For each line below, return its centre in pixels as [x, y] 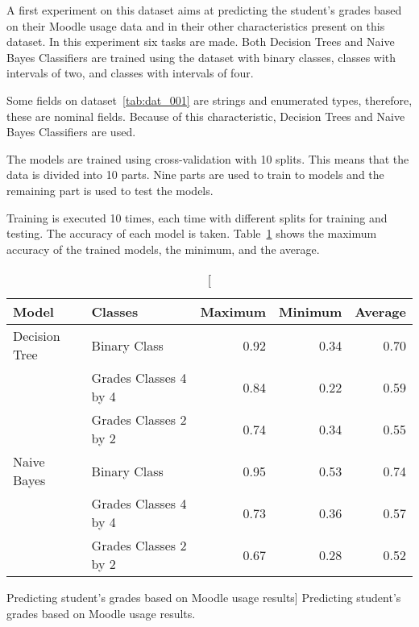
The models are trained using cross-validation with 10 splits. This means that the [208, 158]
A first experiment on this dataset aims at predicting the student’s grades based [204, 10]
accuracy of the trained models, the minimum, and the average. [163, 249]
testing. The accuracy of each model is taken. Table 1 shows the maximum [192, 233]
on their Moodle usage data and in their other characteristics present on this [196, 25]
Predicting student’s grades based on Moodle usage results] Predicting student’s [204, 598]
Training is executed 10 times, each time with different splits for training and [197, 217]
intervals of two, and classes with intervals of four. [130, 73]
